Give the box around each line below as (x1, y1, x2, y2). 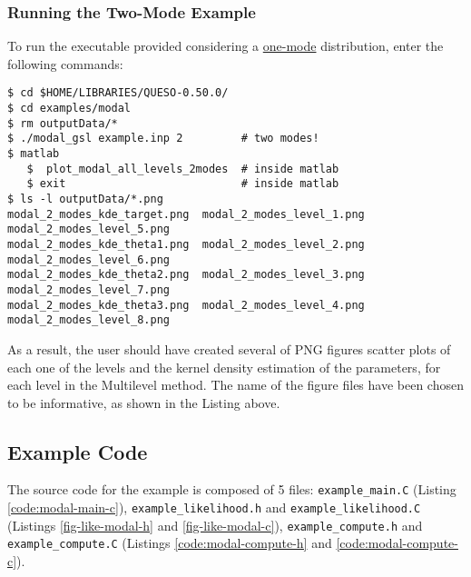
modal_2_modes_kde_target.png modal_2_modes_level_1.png (7, 207, 365, 221)
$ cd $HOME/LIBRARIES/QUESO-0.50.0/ (7, 86, 229, 100)
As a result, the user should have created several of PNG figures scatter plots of (7, 339, 451, 358)
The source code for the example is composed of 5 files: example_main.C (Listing (7, 480, 456, 499)
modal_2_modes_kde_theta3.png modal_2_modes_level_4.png (7, 298, 365, 312)
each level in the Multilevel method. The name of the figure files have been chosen (7, 375, 464, 394)
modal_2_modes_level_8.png (7, 313, 170, 327)
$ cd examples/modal (7, 102, 132, 115)
